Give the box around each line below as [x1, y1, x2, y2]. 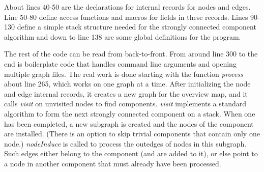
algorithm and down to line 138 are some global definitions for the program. [4, 31, 241, 42]
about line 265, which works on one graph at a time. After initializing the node [4, 78, 251, 89]
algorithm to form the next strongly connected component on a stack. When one [4, 108, 255, 119]
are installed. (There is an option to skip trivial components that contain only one [4, 128, 260, 139]
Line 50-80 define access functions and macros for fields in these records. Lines [4, 11, 248, 22]
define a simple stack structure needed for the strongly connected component [17, 21, 256, 32]
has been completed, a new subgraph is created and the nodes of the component [4, 118, 254, 129]
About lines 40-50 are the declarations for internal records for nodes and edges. [4, 2, 251, 12]
